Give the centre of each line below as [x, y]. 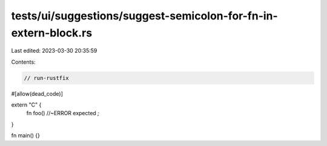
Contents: [23, 62]
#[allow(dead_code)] [37, 93]
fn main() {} [26, 136]
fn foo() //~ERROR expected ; [63, 113]
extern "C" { [26, 105]
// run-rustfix [46, 78]
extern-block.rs [52, 33]
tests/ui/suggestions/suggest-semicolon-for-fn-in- [144, 16]
